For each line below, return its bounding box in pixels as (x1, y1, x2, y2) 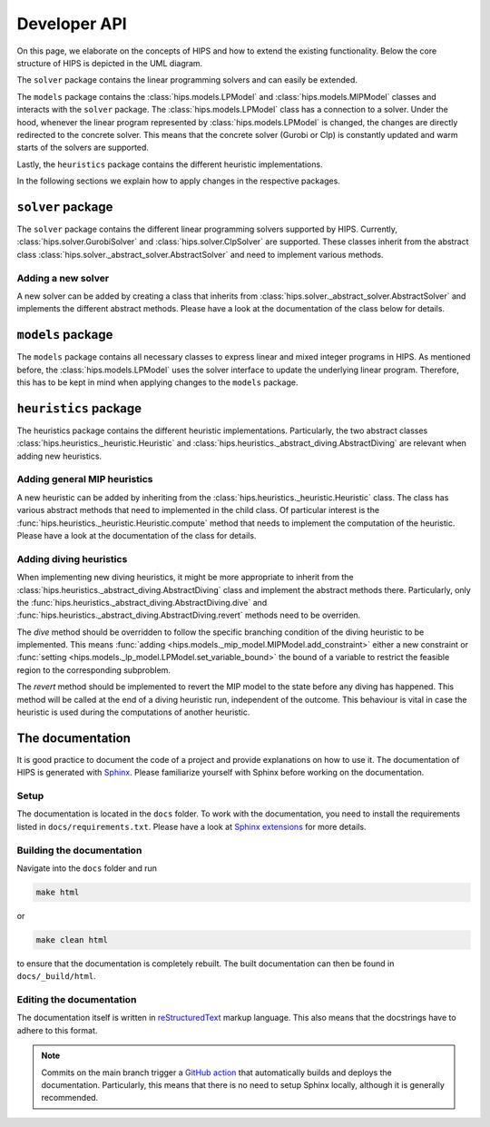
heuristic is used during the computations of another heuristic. (16, 707, 250, 717)
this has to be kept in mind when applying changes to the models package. (16, 377, 299, 388)
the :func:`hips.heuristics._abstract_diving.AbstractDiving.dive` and (16, 597, 268, 608)
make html (35, 886, 80, 897)
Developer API (16, 14, 127, 34)
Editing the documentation (16, 994, 137, 1006)
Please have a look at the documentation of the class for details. (16, 529, 257, 540)
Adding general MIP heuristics (16, 473, 153, 486)
